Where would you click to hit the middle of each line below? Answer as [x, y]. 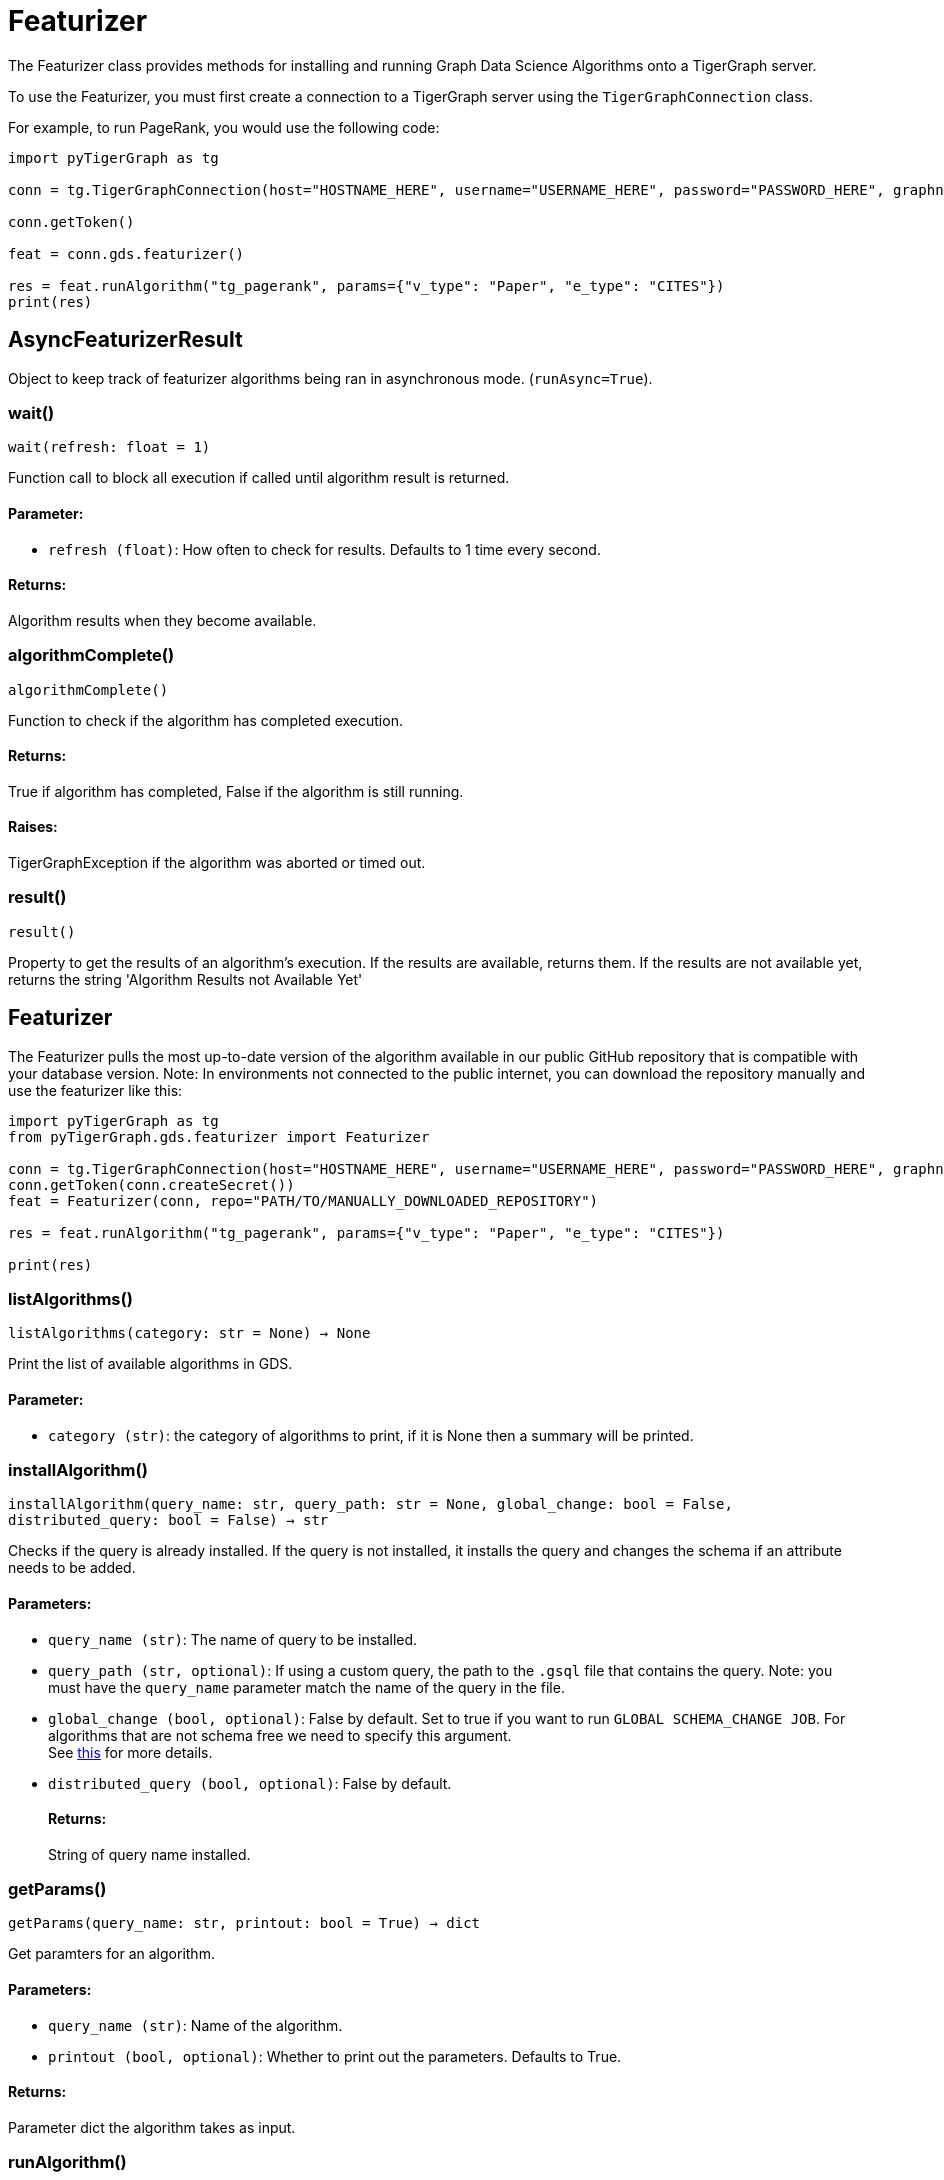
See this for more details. [130, 1752]
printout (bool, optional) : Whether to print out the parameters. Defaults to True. [335, 2056]
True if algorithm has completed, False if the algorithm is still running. [236, 791]
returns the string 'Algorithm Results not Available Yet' [185, 979]
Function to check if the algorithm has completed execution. [205, 720]
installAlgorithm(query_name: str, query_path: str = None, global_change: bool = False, [370, 1504]
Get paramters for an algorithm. [111, 1954]
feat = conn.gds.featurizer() [126, 253]
